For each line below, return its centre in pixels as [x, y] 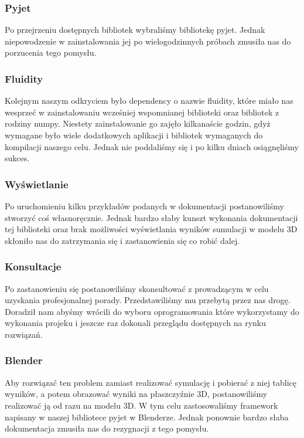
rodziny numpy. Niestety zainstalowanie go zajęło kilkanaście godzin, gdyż [138, 123]
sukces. [17, 158]
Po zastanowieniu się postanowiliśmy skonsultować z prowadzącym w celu [137, 288]
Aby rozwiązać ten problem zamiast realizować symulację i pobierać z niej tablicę [151, 382]
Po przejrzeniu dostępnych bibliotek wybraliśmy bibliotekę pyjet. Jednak [135, 30]
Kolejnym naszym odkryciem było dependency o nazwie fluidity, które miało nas [149, 101]
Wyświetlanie [37, 184]
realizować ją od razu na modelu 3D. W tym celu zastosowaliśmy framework [141, 405]
